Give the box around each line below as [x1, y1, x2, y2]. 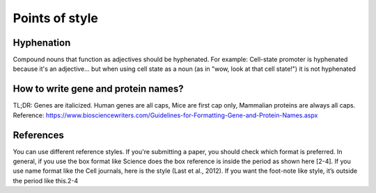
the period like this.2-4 [13, 176, 79, 185]
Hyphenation [13, 37, 71, 49]
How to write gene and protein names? [13, 83, 184, 95]
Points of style [13, 10, 99, 26]
